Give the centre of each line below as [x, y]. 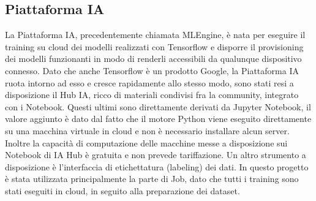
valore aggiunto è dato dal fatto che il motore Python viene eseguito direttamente [158, 119]
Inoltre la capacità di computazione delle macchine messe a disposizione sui [146, 142]
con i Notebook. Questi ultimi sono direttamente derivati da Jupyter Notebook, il [158, 106]
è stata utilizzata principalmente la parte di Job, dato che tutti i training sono [152, 179]
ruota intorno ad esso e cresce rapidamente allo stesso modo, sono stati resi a [149, 82]
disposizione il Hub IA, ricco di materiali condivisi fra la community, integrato [152, 95]
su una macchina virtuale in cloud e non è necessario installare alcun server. [147, 130]
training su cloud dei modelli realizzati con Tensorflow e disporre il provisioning [154, 46]
